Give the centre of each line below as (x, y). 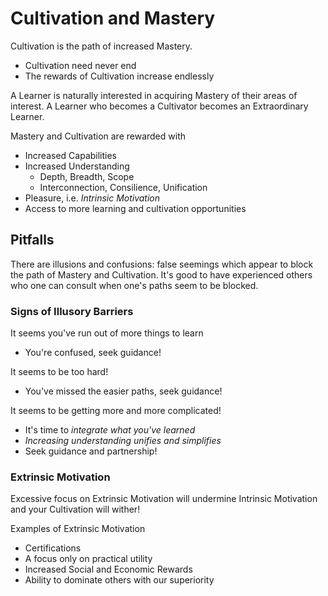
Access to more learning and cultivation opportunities (135, 208)
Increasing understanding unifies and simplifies (123, 441)
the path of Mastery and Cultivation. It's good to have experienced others (161, 274)
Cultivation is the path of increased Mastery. (101, 46)
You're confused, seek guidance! (93, 353)
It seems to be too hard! (59, 372)
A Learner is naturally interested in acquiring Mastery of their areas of (154, 95)
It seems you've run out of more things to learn (107, 333)
